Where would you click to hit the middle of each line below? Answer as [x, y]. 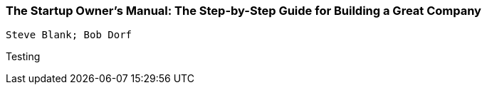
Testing [23, 57]
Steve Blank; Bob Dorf [69, 35]
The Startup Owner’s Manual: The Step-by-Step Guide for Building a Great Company [243, 11]
